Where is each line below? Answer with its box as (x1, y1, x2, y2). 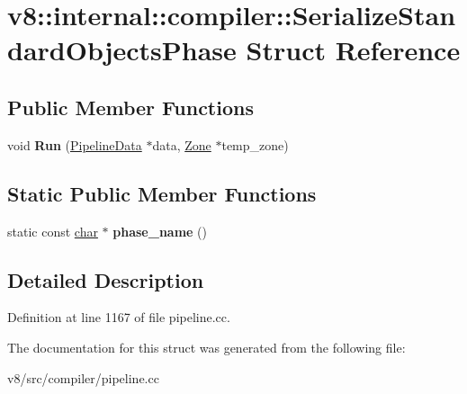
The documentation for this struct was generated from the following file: (7, 337, 406, 356)
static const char (7, 221, 98, 240)
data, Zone (152, 135, 211, 154)
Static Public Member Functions (7, 179, 317, 207)
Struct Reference (246, 31, 461, 68)
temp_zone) (221, 135, 289, 154)
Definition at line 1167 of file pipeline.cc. (7, 308, 230, 327)
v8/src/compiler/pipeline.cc (7, 368, 159, 387)
